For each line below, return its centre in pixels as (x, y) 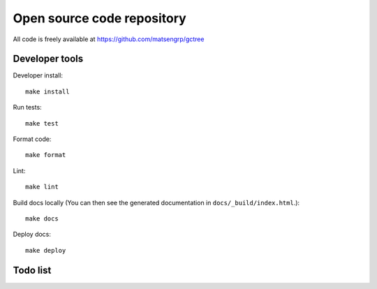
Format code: (32, 139)
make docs (42, 218)
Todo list (32, 270)
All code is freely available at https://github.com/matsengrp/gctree (109, 39)
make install (47, 91)
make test (42, 123)
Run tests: (27, 108)
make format (46, 155)
